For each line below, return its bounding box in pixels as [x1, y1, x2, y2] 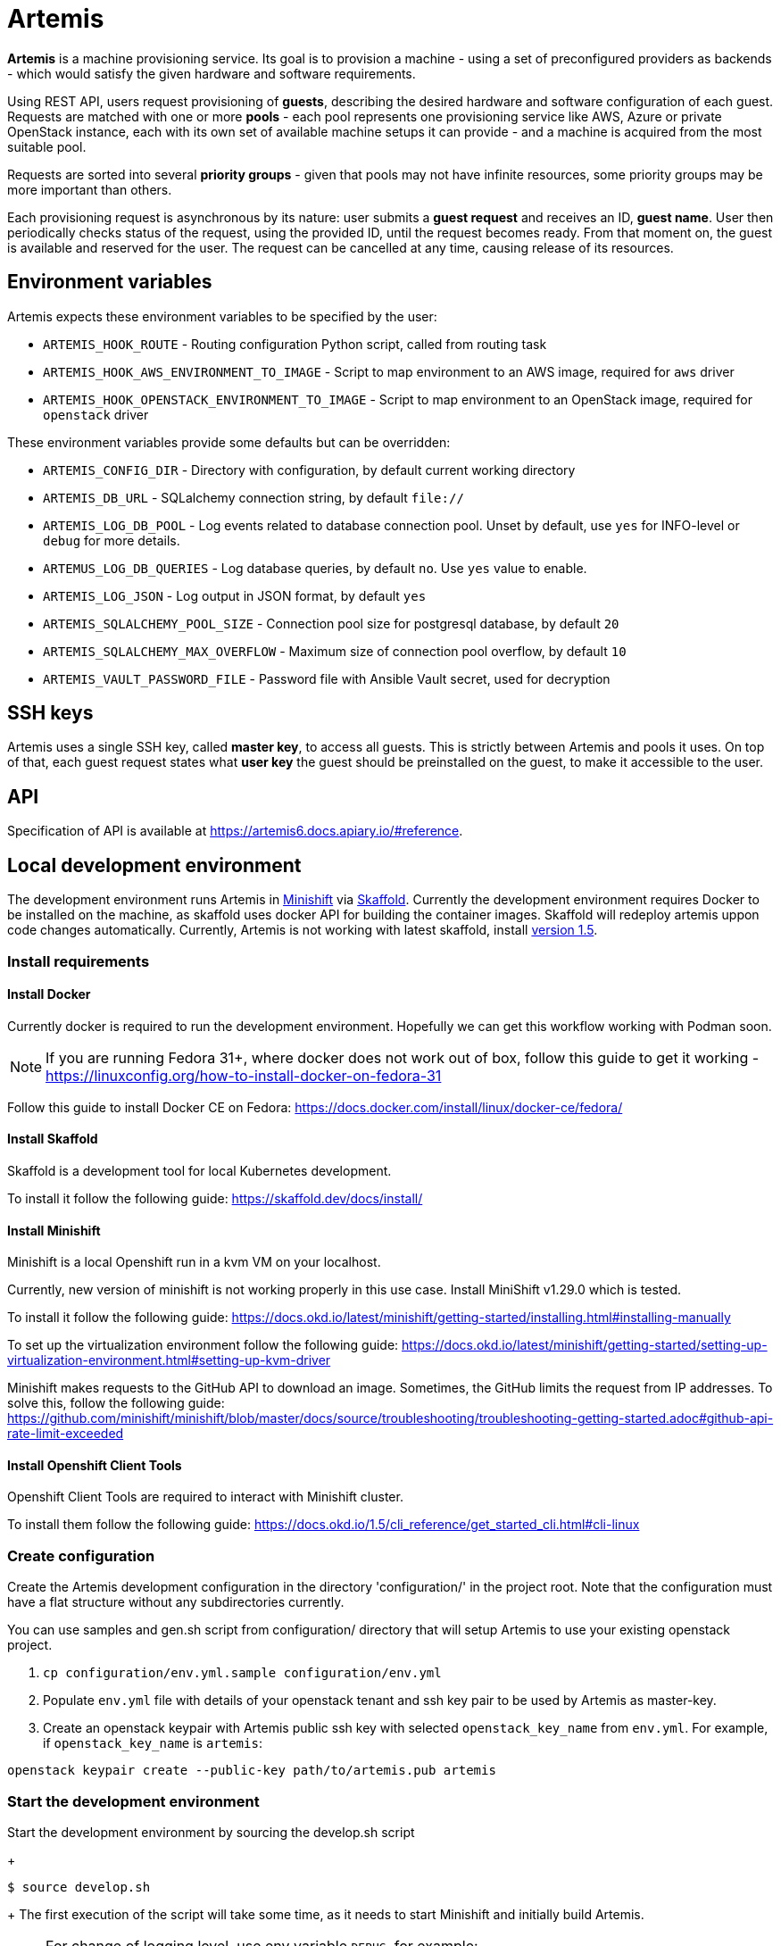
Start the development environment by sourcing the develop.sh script [7, 1824, 415, 1840]
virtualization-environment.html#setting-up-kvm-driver [7, 1352, 331, 1368]
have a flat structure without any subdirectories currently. [7, 1594, 345, 1610]
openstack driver [43, 406, 149, 422]
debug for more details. [43, 532, 180, 548]
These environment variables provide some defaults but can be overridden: [7, 434, 451, 450]
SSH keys [7, 702, 94, 725]
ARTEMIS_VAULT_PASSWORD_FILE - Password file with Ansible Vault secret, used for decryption [43, 670, 611, 686]
